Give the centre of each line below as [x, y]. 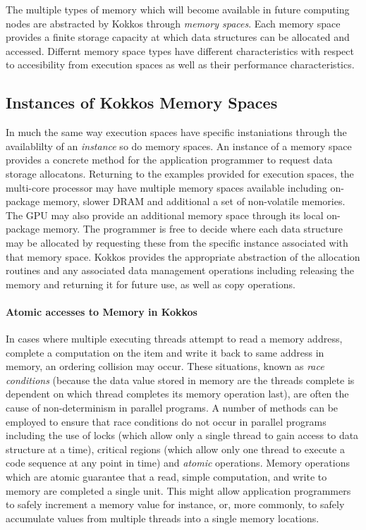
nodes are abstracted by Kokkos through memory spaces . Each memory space [173, 23]
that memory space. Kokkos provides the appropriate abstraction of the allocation [183, 256]
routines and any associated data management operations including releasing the [180, 270]
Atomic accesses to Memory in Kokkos [102, 311]
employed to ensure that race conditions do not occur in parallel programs [166, 421]
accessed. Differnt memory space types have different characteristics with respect [180, 50]
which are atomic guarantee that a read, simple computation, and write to [166, 477]
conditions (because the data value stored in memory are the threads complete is [180, 380]
